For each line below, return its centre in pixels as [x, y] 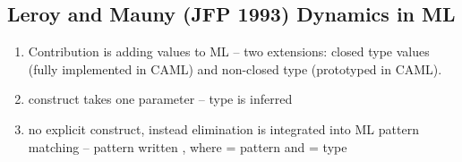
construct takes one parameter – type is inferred [160, 99]
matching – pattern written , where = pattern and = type [188, 146]
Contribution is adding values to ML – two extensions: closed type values [229, 51]
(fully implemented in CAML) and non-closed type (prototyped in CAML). [235, 68]
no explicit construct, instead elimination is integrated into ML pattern [223, 128]
